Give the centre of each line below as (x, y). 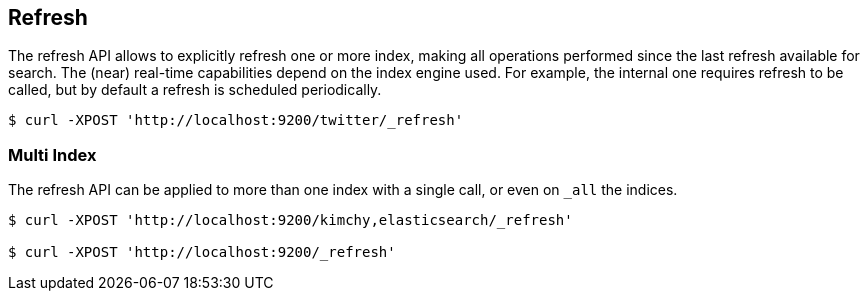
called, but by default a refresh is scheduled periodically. (195, 90)
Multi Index (52, 154)
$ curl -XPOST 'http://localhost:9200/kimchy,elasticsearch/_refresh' (290, 220)
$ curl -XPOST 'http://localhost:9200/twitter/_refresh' (236, 120)
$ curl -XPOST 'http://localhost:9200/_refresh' (202, 252)
